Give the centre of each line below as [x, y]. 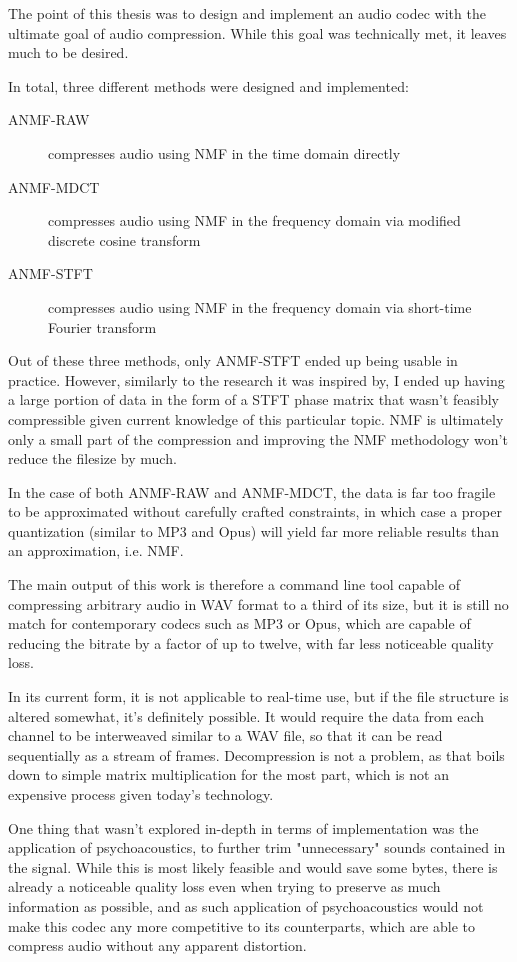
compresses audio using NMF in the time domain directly [224, 152]
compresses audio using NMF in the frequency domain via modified [254, 220]
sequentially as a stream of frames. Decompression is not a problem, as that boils [256, 754]
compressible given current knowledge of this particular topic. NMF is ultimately [256, 418]
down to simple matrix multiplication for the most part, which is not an [228, 774]
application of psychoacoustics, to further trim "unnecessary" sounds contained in [257, 847]
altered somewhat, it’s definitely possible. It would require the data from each [246, 715]
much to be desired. [68, 52]
